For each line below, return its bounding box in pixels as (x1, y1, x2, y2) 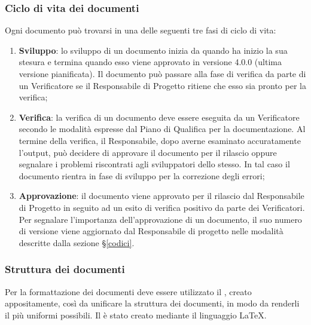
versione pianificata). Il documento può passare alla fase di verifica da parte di (19, 68, 306, 79)
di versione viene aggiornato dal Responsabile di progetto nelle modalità (19, 225, 283, 237)
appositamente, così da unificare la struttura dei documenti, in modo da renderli (5, 297, 300, 309)
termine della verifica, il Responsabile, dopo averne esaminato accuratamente (19, 134, 301, 146)
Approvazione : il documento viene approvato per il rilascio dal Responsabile (19, 189, 304, 202)
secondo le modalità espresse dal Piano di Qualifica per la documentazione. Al (19, 122, 306, 135)
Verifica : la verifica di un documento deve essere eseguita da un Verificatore (19, 111, 300, 123)
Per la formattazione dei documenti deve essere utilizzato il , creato (5, 285, 252, 298)
